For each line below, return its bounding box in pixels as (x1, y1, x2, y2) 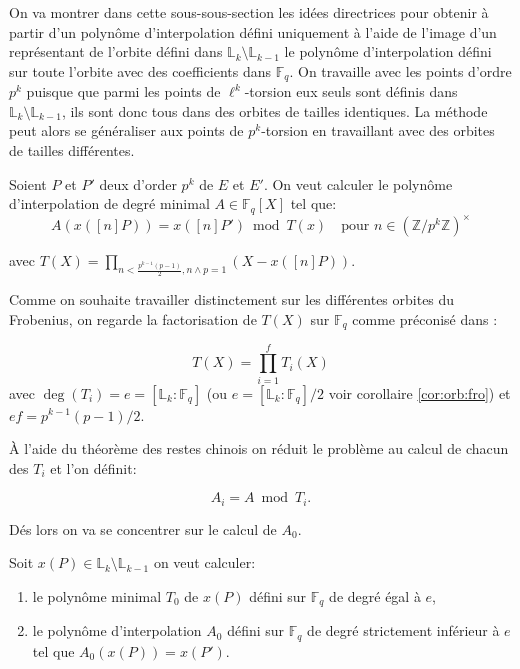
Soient (9, 173, 47, 194)
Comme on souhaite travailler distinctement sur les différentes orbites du (9, 289, 455, 310)
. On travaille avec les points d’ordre (289, 60, 512, 81)
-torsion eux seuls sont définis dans (244, 81, 458, 102)
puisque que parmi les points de (26, 81, 221, 102)
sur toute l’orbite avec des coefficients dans (9, 60, 272, 81)
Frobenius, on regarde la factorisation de (9, 308, 257, 329)
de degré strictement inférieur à (307, 620, 500, 641)
